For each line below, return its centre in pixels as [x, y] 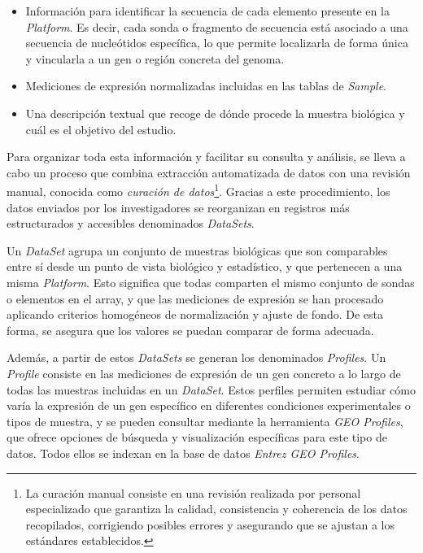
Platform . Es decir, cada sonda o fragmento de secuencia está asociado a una [217, 26]
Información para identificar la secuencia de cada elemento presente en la [207, 11]
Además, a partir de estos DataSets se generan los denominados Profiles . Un [196, 357]
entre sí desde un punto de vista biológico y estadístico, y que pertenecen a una [205, 266]
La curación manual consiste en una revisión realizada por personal [193, 492]
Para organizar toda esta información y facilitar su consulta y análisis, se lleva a [206, 157]
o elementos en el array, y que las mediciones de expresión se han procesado [195, 298]
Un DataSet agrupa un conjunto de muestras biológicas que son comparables [197, 250]
